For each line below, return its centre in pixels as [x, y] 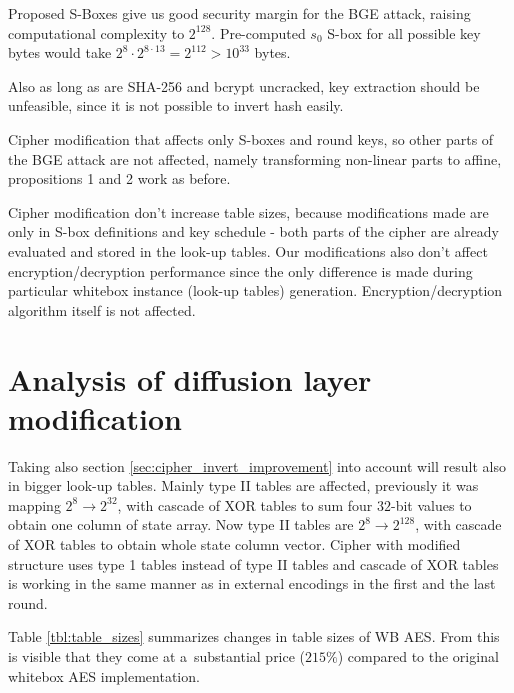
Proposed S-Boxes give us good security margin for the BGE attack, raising [239, 13]
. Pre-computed [258, 32]
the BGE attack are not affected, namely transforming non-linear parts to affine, [255, 158]
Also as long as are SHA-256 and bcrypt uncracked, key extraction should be [244, 85]
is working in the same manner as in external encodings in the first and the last [252, 583]
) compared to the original [418, 655]
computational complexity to [96, 32]
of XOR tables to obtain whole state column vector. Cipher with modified [234, 544]
